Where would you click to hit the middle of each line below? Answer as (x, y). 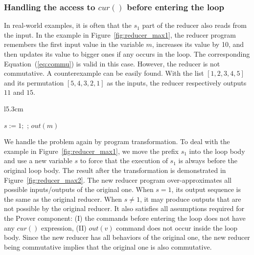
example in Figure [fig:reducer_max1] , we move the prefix (91, 151)
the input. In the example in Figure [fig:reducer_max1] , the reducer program (120, 34)
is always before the (208, 160)
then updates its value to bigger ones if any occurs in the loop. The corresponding (127, 54)
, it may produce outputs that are (190, 199)
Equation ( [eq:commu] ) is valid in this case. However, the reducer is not (112, 63)
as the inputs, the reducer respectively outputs (177, 82)
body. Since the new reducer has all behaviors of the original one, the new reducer (127, 237)
